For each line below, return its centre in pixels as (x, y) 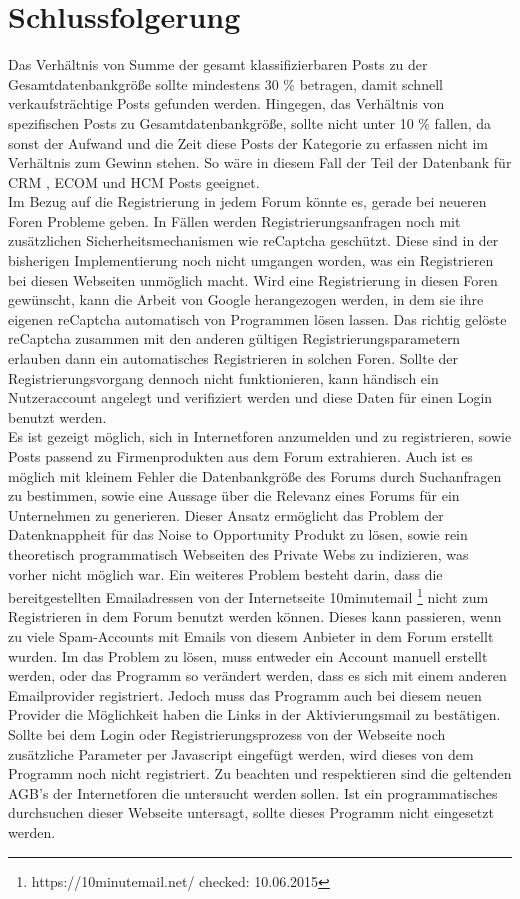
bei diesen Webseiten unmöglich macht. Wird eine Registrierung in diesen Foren (253, 279)
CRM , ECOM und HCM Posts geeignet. (134, 181)
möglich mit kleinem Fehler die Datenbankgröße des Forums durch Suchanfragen (255, 475)
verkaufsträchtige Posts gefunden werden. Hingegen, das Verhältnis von (226, 103)
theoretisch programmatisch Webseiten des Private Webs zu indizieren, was (238, 553)
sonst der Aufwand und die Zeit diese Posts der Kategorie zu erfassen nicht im (248, 142)
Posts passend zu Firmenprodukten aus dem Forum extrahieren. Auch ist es (240, 456)
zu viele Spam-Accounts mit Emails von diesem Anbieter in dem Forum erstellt (251, 636)
